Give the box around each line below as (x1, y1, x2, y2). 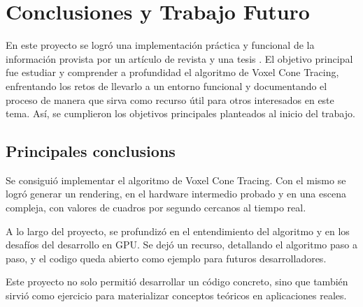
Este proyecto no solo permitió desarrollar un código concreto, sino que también (6, 274, 348, 289)
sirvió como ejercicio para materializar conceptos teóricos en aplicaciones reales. (6, 288, 347, 303)
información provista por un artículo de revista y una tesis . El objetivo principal (6, 51, 353, 66)
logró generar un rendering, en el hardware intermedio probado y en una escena (6, 186, 346, 201)
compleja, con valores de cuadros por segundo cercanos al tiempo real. (6, 200, 306, 215)
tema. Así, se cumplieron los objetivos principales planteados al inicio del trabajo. (6, 106, 355, 121)
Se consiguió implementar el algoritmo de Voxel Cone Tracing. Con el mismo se (6, 172, 346, 187)
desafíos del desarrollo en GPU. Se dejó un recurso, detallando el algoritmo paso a (6, 237, 357, 252)
